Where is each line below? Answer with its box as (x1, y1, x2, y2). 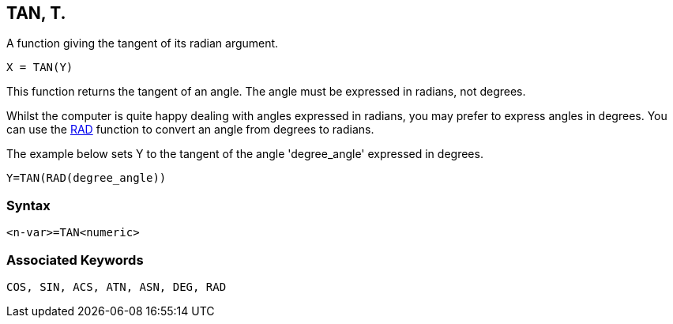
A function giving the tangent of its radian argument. (6, 36, 279, 51)
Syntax (6, 197, 51, 213)
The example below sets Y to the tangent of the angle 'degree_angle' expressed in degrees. (6, 147, 483, 161)
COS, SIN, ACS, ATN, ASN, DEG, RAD (6, 280, 227, 293)
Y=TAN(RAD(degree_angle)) (6, 171, 167, 185)
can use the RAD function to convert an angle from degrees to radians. (6, 122, 374, 137)
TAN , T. (6, 3, 66, 23)
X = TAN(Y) (6, 61, 73, 74)
